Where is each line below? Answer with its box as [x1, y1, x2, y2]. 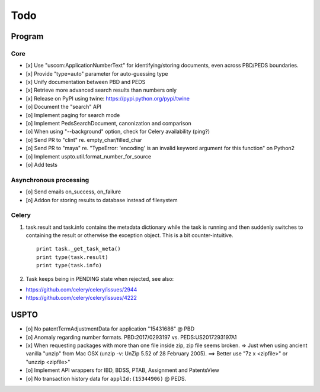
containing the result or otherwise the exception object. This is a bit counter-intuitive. [25, 232, 233, 239]
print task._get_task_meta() [36, 245, 121, 252]
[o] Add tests [25, 161, 57, 168]
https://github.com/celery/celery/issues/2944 [25, 286, 137, 293]
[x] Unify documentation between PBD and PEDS [25, 79, 146, 86]
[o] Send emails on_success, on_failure [25, 188, 121, 195]
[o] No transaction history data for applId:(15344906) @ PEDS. [25, 375, 187, 382]
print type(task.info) [36, 262, 103, 269]
